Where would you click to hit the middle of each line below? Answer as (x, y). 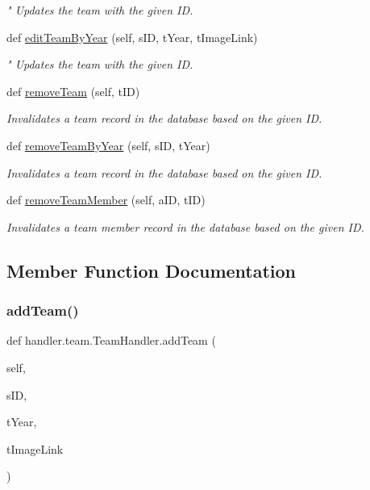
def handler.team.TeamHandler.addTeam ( (111, 340)
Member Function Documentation (152, 270)
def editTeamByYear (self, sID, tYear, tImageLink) (132, 37)
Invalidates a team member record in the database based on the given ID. (185, 226)
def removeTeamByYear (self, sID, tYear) (108, 145)
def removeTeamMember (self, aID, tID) (106, 200)
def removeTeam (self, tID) (73, 91)
